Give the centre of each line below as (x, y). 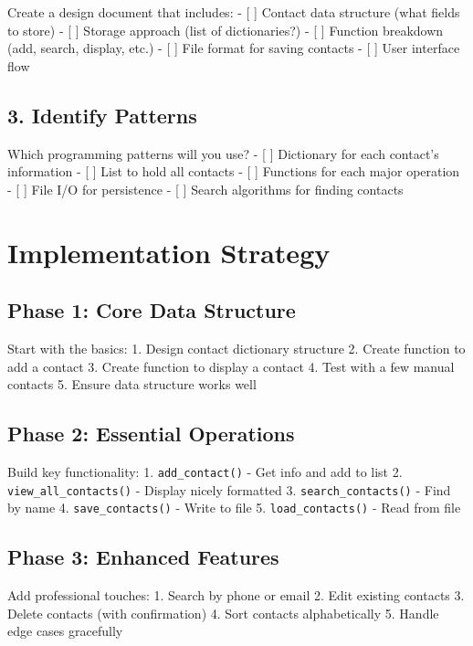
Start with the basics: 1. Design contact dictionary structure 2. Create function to (236, 348)
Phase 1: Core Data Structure (152, 310)
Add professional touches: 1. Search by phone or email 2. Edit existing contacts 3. (236, 595)
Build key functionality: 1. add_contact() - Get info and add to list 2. (205, 471)
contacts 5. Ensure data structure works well (132, 384)
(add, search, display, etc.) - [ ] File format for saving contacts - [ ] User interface (234, 48)
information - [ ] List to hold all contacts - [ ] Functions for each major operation (234, 171)
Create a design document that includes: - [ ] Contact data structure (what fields (234, 12)
